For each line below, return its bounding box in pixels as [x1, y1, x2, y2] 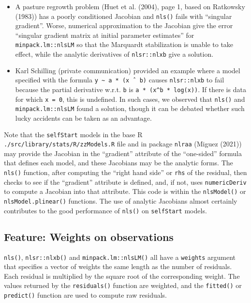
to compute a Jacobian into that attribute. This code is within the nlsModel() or [4, 186, 246, 196]
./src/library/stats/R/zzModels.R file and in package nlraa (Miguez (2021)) [4, 139, 242, 149]
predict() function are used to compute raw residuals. [4, 290, 167, 300]
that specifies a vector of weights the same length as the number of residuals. [4, 261, 232, 271]
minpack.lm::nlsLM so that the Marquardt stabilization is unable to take [15, 39, 234, 49]
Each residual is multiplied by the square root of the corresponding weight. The [4, 271, 240, 281]
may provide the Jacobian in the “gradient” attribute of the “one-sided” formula [4, 148, 242, 158]
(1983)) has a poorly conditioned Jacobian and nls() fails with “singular [15, 11, 232, 21]
